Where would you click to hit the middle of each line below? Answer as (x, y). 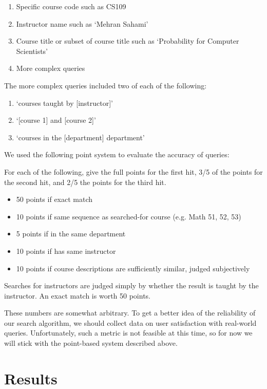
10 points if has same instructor (66, 251)
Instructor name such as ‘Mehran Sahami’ (82, 23)
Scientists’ (32, 51)
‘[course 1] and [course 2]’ (56, 120)
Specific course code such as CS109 (71, 6)
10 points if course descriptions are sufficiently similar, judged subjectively (133, 268)
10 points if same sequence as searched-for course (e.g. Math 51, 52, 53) (129, 216)
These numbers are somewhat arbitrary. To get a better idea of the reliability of (130, 313)
